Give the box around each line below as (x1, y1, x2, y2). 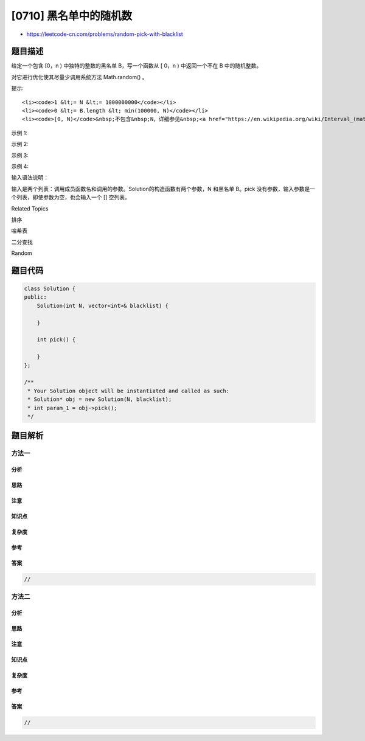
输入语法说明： (11, 174, 49, 181)
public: (24, 294, 47, 301)
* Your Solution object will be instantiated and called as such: (27, 387, 230, 394)
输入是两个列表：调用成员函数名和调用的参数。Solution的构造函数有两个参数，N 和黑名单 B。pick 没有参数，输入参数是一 (11, 185, 316, 192)
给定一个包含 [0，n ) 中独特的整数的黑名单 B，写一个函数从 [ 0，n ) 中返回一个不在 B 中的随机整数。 (11, 62, 262, 69)
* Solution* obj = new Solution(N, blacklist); (27, 396, 172, 403)
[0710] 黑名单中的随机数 (11, 9, 133, 23)
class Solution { (24, 285, 76, 292)
